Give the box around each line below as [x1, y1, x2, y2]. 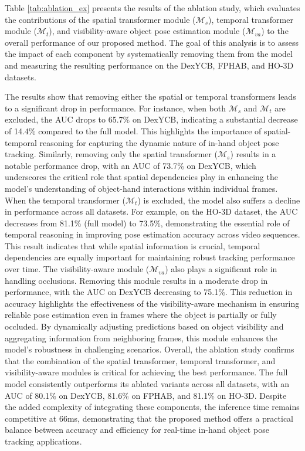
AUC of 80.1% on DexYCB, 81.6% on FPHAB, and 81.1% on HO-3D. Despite [5, 389, 287, 401]
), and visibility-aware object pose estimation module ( [49, 25, 246, 37]
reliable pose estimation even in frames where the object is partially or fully [5, 308, 277, 321]
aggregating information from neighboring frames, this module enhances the [5, 331, 277, 344]
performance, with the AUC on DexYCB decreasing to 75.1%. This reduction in [5, 286, 293, 298]
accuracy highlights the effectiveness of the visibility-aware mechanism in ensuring [5, 297, 300, 309]
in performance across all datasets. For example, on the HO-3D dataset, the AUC [5, 205, 298, 218]
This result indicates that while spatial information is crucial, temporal [5, 239, 260, 252]
